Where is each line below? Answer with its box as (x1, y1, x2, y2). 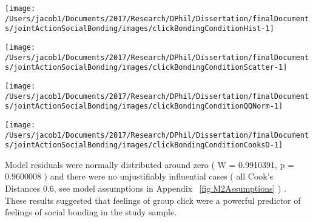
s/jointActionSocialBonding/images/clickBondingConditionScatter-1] (5, 63, 288, 72)
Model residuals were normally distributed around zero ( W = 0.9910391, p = (5, 158, 294, 170)
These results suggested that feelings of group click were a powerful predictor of (5, 193, 301, 206)
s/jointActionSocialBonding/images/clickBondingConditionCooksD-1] (5, 141, 283, 150)
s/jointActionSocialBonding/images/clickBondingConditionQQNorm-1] (5, 102, 283, 111)
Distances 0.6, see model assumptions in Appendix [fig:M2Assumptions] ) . (5, 182, 287, 195)
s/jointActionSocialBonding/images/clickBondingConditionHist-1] (5, 24, 274, 33)
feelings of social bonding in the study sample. (5, 206, 177, 218)
